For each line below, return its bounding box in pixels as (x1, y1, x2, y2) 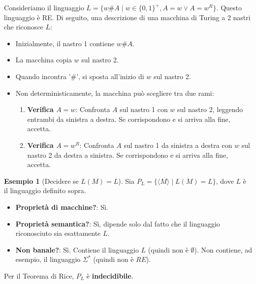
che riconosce (4, 22, 43, 32)
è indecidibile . (86, 270, 133, 281)
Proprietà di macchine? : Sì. (15, 201, 108, 212)
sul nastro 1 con (120, 104, 168, 114)
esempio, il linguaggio (15, 254, 81, 264)
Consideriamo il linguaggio (4, 2, 84, 12)
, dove (216, 175, 234, 186)
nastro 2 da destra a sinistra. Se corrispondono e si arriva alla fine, (27, 149, 228, 160)
